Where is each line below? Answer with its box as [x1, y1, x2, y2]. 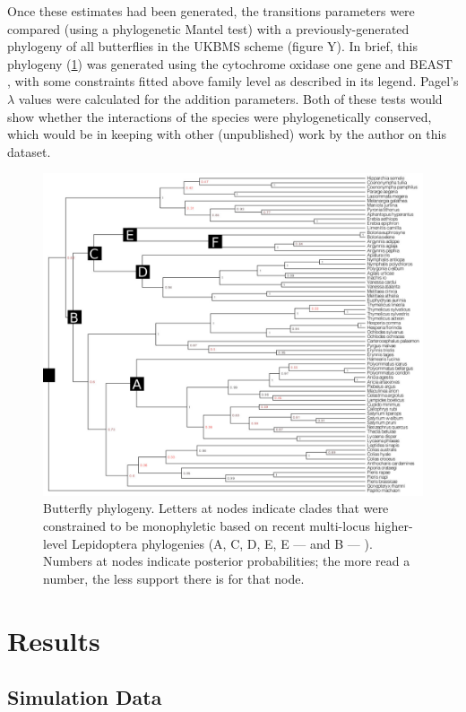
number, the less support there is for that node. [43, 569, 305, 587]
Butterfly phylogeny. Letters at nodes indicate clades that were [43, 499, 389, 517]
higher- [374, 516, 413, 534]
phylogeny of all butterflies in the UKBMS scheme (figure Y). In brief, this [7, 37, 418, 56]
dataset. [7, 142, 51, 161]
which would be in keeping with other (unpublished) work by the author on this [7, 125, 446, 143]
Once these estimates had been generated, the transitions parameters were [7, 2, 415, 20]
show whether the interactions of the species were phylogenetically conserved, [7, 107, 432, 126]
